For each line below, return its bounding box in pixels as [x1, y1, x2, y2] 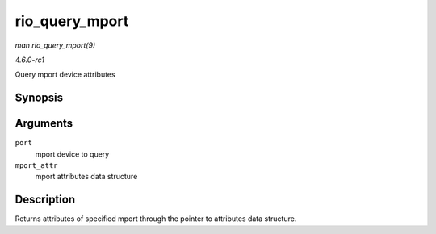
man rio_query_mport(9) [15, 40, 96, 50]
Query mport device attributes [15, 69, 116, 80]
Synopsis [15, 91, 64, 105]
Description [15, 193, 76, 207]
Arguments [15, 117, 73, 131]
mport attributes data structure [35, 172, 138, 182]
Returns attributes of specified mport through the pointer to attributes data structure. [15, 214, 297, 224]
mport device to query [35, 149, 110, 159]
